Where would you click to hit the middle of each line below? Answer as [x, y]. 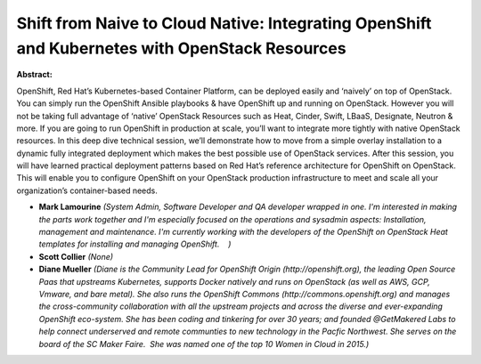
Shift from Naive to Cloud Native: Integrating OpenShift [224, 23]
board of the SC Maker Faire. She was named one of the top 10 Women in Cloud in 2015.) [204, 344]
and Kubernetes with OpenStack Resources [181, 48]
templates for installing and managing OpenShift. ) [135, 244]
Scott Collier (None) [76, 256]
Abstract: [34, 75]
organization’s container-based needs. [87, 190]
